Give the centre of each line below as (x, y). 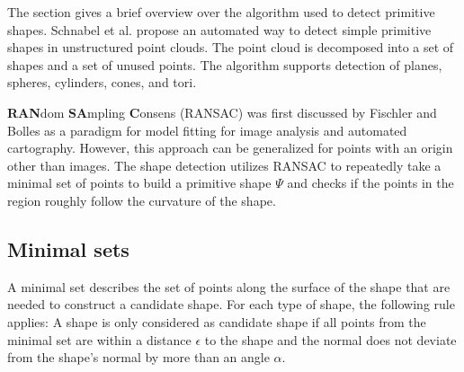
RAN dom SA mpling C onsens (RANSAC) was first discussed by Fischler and (222, 112)
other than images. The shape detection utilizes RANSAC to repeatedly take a (224, 165)
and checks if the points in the (370, 183)
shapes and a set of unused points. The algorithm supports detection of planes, (225, 64)
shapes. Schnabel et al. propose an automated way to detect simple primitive (219, 29)
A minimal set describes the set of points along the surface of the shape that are (229, 286)
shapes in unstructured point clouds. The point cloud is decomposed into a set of (231, 47)
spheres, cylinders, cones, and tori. (102, 82)
